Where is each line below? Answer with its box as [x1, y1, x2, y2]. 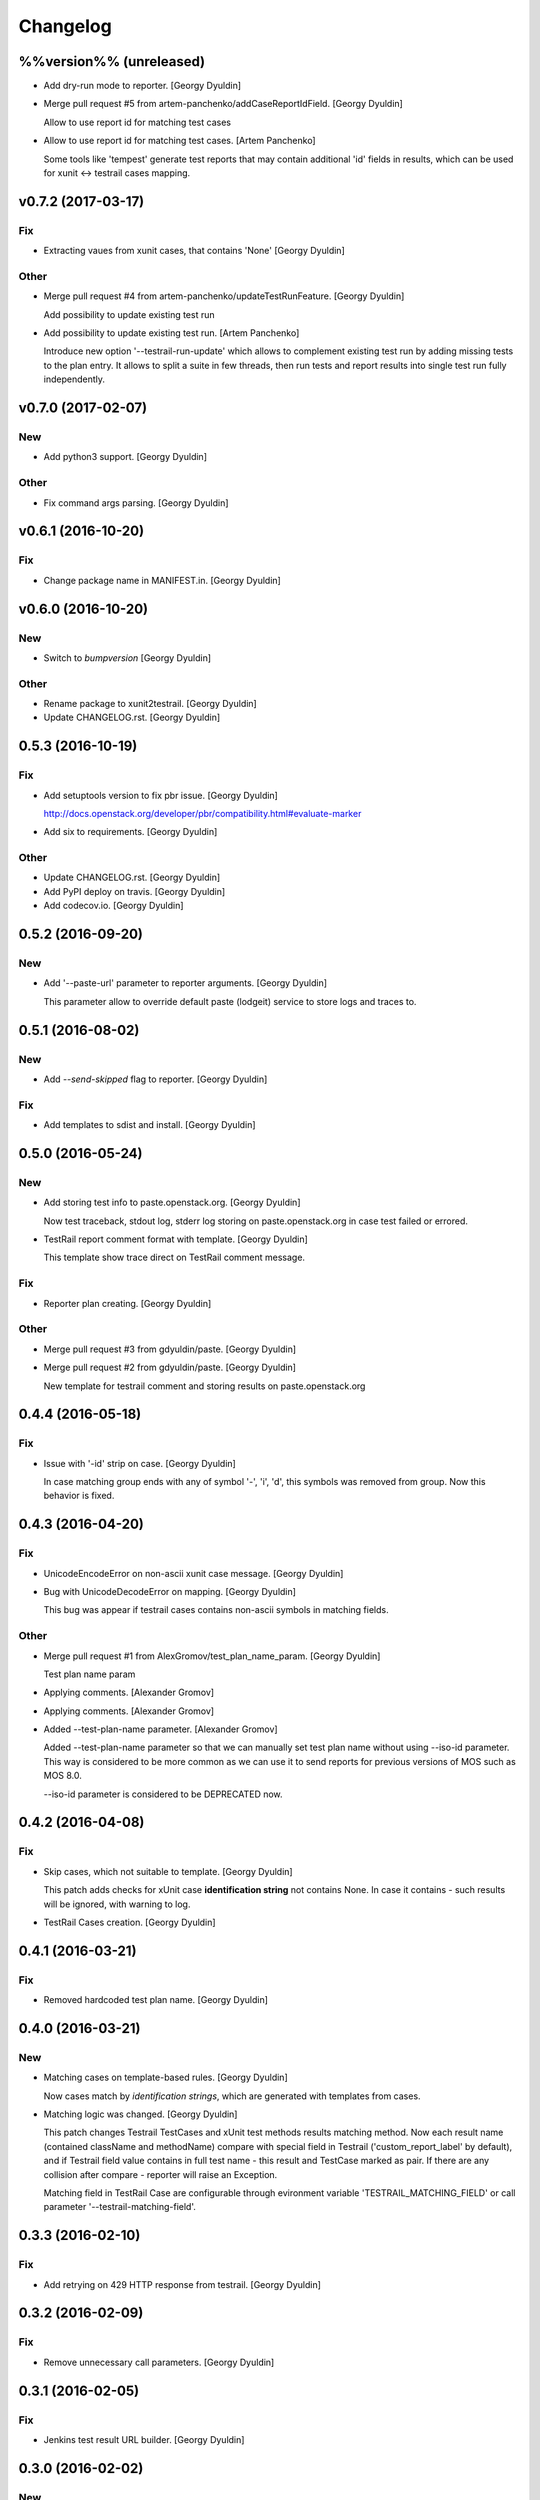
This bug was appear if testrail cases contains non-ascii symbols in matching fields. [43, 1604, 389, 1616]
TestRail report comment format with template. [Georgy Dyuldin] [43, 1233, 309, 1245]
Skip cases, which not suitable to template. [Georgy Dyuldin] [43, 1865, 294, 1877]
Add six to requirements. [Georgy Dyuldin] [43, 826, 218, 838]
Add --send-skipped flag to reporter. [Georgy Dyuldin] [43, 1073, 268, 1085]
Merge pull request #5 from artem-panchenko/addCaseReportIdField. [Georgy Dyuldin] [43, 98, 404, 110]
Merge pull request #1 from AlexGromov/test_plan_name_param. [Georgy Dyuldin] [43, 1650, 381, 1662]
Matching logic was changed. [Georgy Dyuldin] [43, 2108, 238, 2120]
